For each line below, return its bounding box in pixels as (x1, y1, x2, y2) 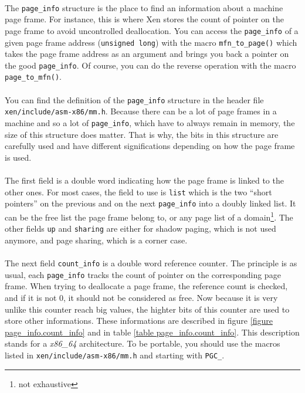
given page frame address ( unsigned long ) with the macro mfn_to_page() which (5, 36, 297, 48)
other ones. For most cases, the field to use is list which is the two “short (5, 185, 272, 198)
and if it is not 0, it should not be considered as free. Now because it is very (5, 291, 278, 303)
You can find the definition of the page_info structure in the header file (5, 93, 264, 106)
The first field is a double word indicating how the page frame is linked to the (5, 174, 284, 186)
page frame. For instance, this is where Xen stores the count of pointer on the (5, 13, 284, 25)
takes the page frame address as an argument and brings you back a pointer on (5, 48, 289, 60)
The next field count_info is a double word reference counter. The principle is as (5, 257, 297, 269)
